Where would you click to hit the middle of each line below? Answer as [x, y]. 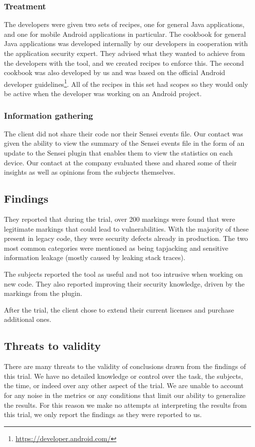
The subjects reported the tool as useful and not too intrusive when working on [124, 274]
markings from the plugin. [43, 293]
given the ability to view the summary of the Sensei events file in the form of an [124, 143]
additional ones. [28, 319]
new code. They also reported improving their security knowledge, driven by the [124, 283]
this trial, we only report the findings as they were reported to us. [103, 414]
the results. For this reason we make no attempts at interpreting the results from [126, 405]
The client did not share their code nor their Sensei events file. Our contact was [124, 133]
